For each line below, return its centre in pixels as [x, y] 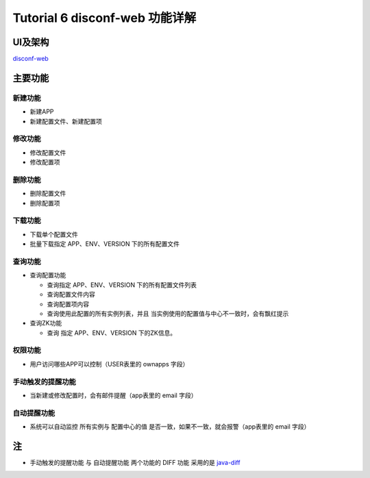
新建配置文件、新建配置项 [66, 121]
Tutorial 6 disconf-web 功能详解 [104, 18]
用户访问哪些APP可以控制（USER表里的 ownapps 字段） [109, 364]
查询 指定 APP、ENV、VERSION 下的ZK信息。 [112, 333]
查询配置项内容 [68, 304]
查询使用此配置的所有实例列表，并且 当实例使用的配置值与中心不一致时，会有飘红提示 [168, 313]
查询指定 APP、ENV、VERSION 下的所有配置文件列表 [122, 285]
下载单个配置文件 [54, 234]
